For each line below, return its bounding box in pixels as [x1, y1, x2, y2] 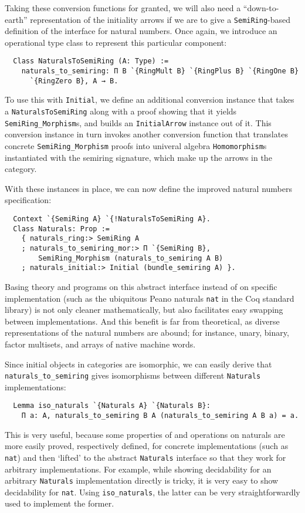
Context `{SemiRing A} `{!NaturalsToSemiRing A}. [13, 215, 211, 223]
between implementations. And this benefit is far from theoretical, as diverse [5, 315, 280, 327]
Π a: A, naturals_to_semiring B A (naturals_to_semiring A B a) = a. [21, 411, 299, 420]
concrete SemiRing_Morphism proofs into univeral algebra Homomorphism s [5, 139, 267, 151]
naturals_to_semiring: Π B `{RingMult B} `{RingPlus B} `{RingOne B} [21, 67, 299, 76]
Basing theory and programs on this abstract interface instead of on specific [5, 280, 277, 292]
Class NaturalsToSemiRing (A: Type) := [13, 57, 169, 66]
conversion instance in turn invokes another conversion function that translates [5, 128, 288, 140]
